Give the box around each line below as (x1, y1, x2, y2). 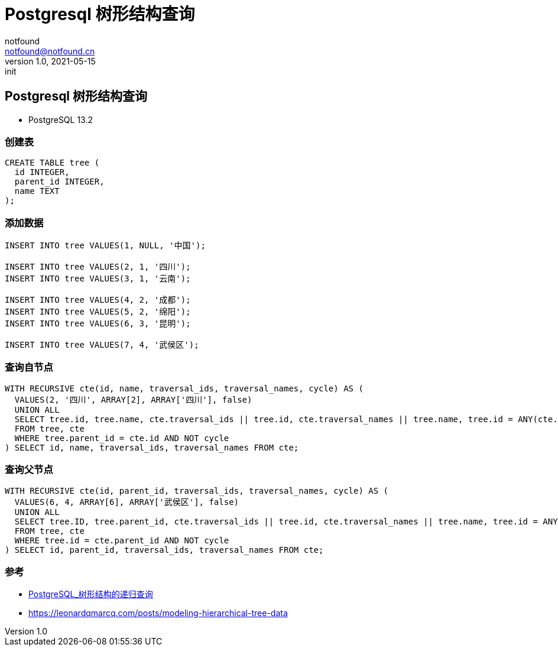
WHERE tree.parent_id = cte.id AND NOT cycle (14, 433, 229, 443)
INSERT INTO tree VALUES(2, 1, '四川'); (5, 262, 191, 272)
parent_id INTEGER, (14, 177, 105, 187)
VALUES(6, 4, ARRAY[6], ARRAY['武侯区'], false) (14, 497, 239, 507)
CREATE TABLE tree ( (5, 158, 100, 168)
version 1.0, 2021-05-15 (5, 56, 96, 66)
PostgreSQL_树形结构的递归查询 (28, 589, 153, 600)
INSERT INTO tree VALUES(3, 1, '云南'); (5, 274, 191, 284)
